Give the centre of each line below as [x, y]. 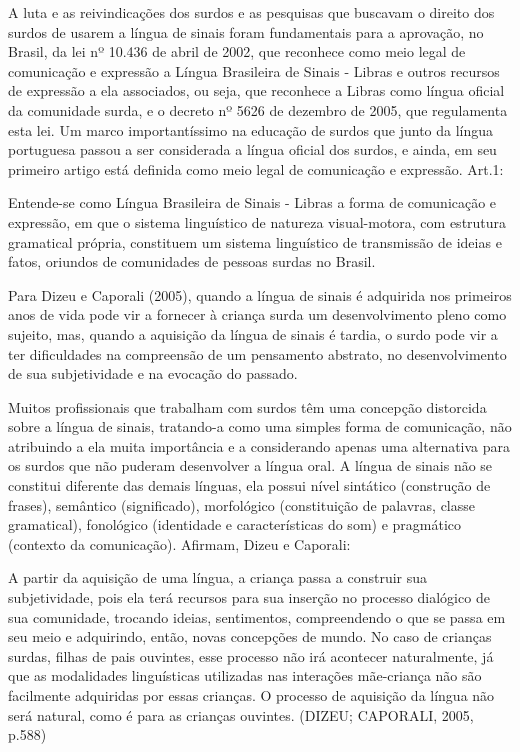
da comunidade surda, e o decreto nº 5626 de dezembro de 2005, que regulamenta [258, 109]
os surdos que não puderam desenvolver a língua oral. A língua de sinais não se [250, 465]
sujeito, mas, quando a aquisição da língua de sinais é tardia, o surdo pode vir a [253, 333]
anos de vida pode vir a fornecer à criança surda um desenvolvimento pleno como [257, 314]
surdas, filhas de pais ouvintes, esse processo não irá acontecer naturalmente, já [251, 655]
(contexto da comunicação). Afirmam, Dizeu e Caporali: [179, 543]
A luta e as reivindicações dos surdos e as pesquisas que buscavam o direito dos [251, 12]
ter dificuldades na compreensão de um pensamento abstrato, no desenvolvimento [257, 353]
